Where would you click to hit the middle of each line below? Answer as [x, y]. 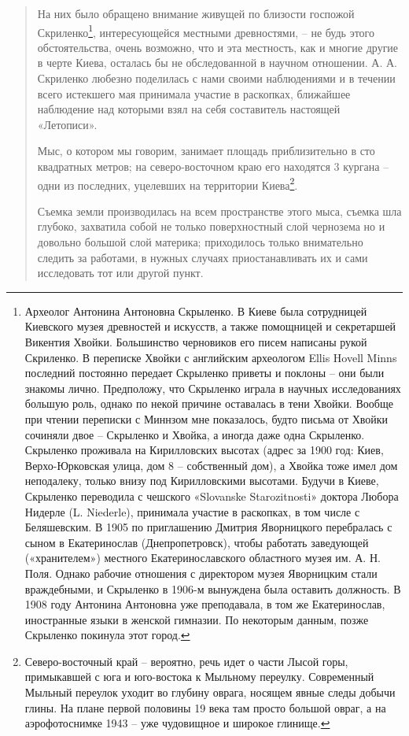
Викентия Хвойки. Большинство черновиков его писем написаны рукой [196, 342]
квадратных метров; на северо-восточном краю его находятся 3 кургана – [213, 166]
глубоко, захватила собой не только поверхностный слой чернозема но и [211, 226]
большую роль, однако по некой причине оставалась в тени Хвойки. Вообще [209, 403]
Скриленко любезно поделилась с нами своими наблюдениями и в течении [216, 78]
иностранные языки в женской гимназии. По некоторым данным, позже [197, 619]
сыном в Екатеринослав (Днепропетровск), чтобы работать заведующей [197, 542]
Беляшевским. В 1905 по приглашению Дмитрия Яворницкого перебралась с [208, 527]
